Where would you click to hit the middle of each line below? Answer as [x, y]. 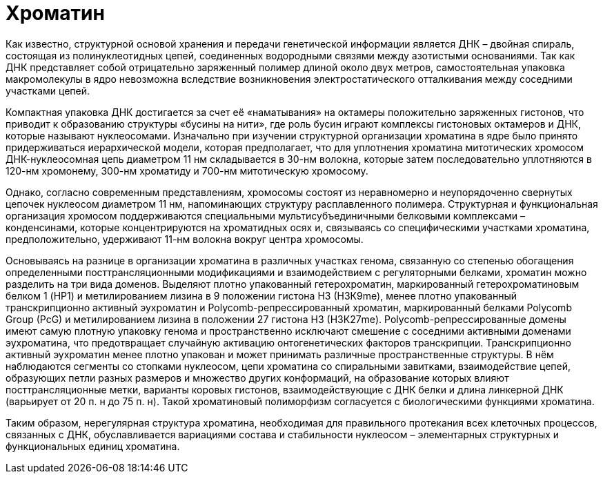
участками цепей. [48, 90]
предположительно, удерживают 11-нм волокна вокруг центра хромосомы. [185, 239]
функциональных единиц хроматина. [93, 446]
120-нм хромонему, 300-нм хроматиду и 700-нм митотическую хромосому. [187, 170]
